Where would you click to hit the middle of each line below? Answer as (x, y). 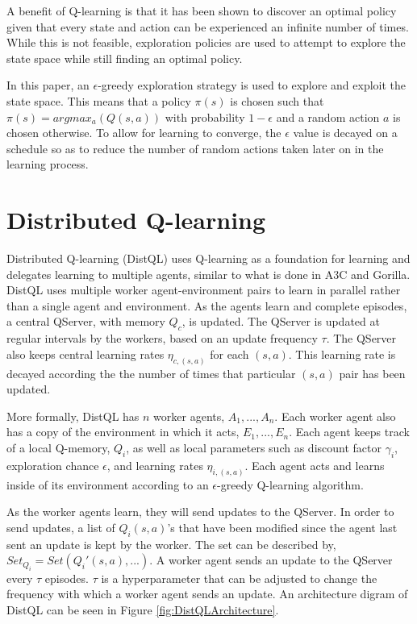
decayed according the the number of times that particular (151, 373)
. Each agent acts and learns (315, 465)
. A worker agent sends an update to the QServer (271, 560)
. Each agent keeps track (349, 432)
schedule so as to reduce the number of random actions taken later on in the (195, 148)
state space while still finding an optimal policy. (125, 58)
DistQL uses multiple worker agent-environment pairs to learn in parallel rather (204, 290)
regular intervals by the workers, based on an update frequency (162, 338)
